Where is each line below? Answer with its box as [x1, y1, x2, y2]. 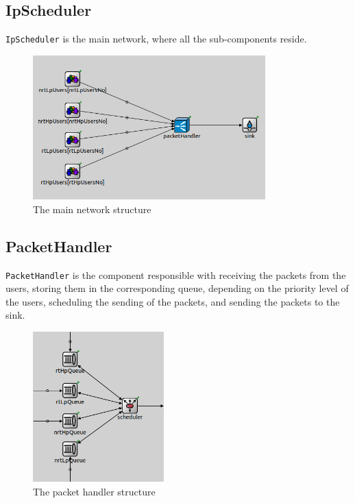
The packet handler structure [33, 484, 156, 498]
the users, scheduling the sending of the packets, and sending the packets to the [5, 294, 340, 308]
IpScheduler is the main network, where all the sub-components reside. [5, 32, 307, 46]
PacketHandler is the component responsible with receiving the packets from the [5, 267, 346, 282]
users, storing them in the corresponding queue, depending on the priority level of [5, 281, 349, 295]
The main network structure [33, 201, 151, 216]
